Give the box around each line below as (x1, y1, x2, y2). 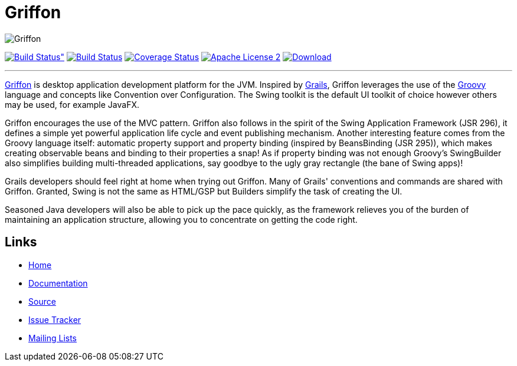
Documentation (28, 278, 88, 288)
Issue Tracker (28, 314, 81, 325)
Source (28, 296, 56, 306)
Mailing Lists (28, 332, 77, 343)
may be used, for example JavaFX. (5, 99, 139, 110)
